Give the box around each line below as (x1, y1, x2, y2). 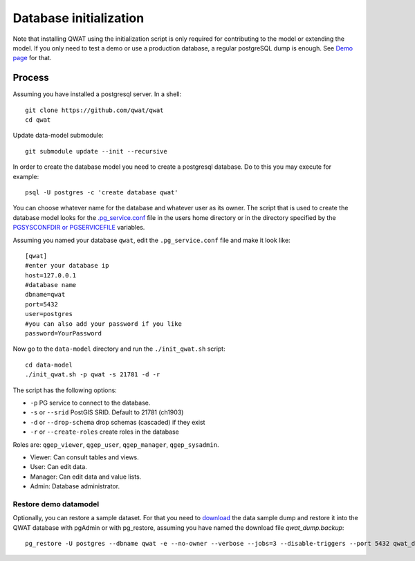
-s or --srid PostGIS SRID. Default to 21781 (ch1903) (30, 408, 184, 416)
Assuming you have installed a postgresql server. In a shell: (12, 90, 182, 98)
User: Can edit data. (30, 463, 88, 471)
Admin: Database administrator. (30, 482, 120, 490)
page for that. (12, 54, 52, 62)
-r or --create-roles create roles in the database (30, 427, 180, 436)
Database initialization (12, 10, 145, 26)
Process (12, 72, 49, 84)
